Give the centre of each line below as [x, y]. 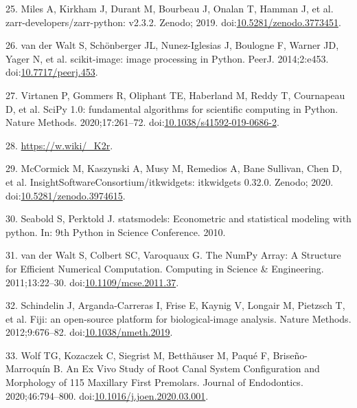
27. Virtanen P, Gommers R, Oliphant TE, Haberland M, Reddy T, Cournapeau [175, 95]
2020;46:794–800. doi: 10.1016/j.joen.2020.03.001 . [107, 395]
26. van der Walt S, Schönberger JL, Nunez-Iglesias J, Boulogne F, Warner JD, [172, 45]
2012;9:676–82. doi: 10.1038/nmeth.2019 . [89, 332]
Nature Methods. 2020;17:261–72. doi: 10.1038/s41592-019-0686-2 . [142, 122]
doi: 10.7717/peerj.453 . [52, 72]
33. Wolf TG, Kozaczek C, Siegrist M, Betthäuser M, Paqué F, [138, 355]
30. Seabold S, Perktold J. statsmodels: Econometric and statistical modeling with [178, 218]
